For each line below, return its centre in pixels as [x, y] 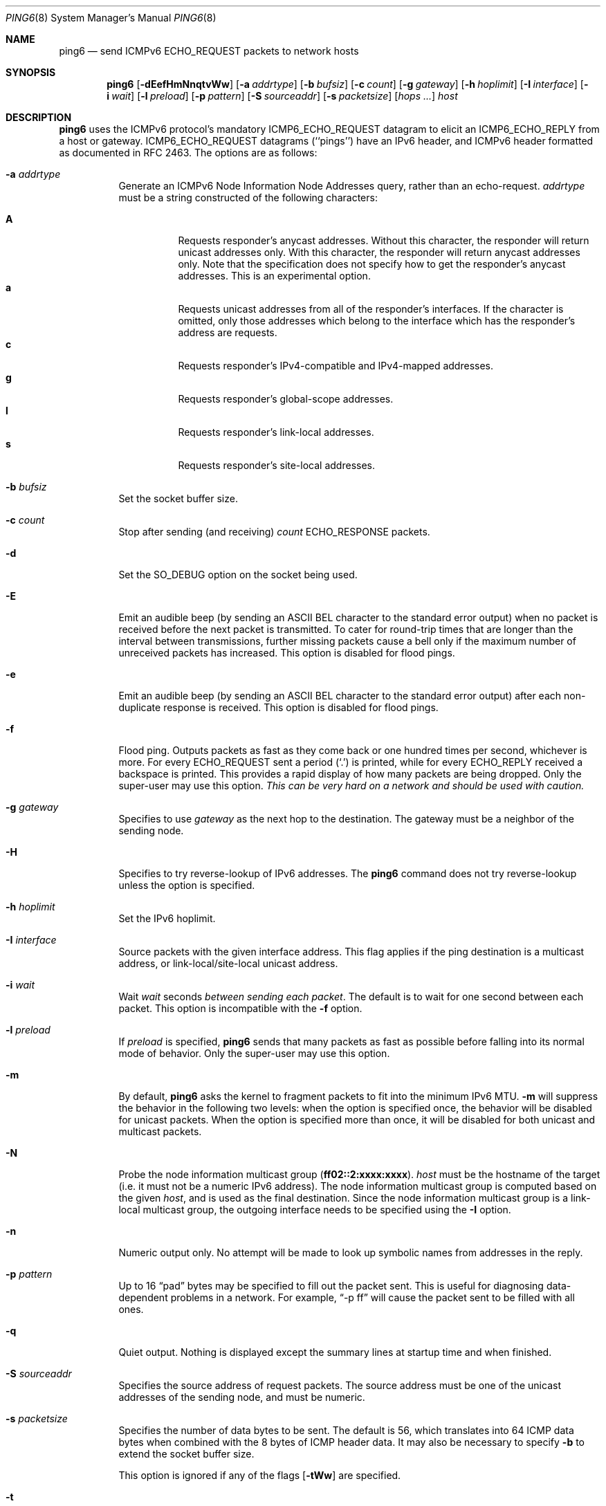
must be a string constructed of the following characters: [248, 198]
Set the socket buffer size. [178, 498]
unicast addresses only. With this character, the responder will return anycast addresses [379, 252]
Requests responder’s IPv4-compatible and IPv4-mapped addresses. [336, 366]
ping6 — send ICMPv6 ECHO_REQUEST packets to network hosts [209, 51]
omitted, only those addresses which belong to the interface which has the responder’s [377, 321]
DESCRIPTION [39, 117]
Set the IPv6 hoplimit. [167, 918]
